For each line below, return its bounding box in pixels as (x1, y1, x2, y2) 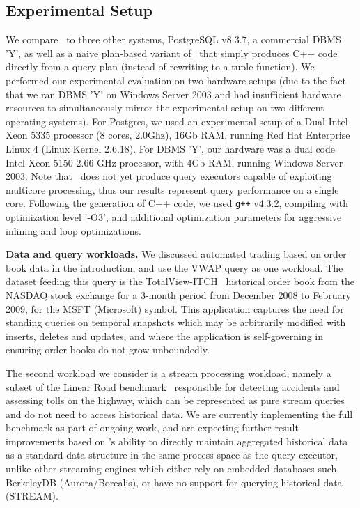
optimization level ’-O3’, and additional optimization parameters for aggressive (6, 209, 342, 224)
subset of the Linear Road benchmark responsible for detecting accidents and (6, 379, 340, 394)
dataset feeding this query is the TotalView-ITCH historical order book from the (6, 274, 355, 288)
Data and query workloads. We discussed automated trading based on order (6, 247, 347, 261)
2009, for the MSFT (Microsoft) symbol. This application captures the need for (6, 301, 344, 316)
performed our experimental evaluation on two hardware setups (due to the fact (6, 72, 346, 87)
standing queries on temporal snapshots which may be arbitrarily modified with (6, 315, 346, 330)
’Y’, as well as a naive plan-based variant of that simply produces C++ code (6, 45, 338, 60)
